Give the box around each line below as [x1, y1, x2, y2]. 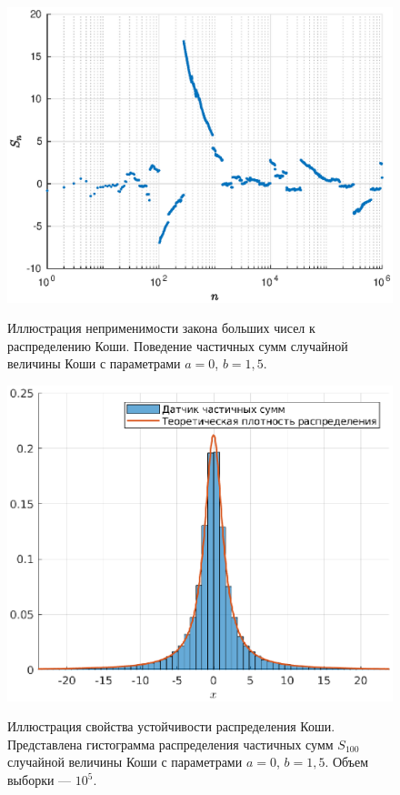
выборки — [7, 770, 72, 790]
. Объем [325, 752, 369, 771]
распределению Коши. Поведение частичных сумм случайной [7, 336, 348, 355]
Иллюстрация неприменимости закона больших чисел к [7, 318, 315, 337]
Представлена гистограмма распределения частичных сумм [7, 734, 334, 753]
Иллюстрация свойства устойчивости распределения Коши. [7, 717, 335, 736]
